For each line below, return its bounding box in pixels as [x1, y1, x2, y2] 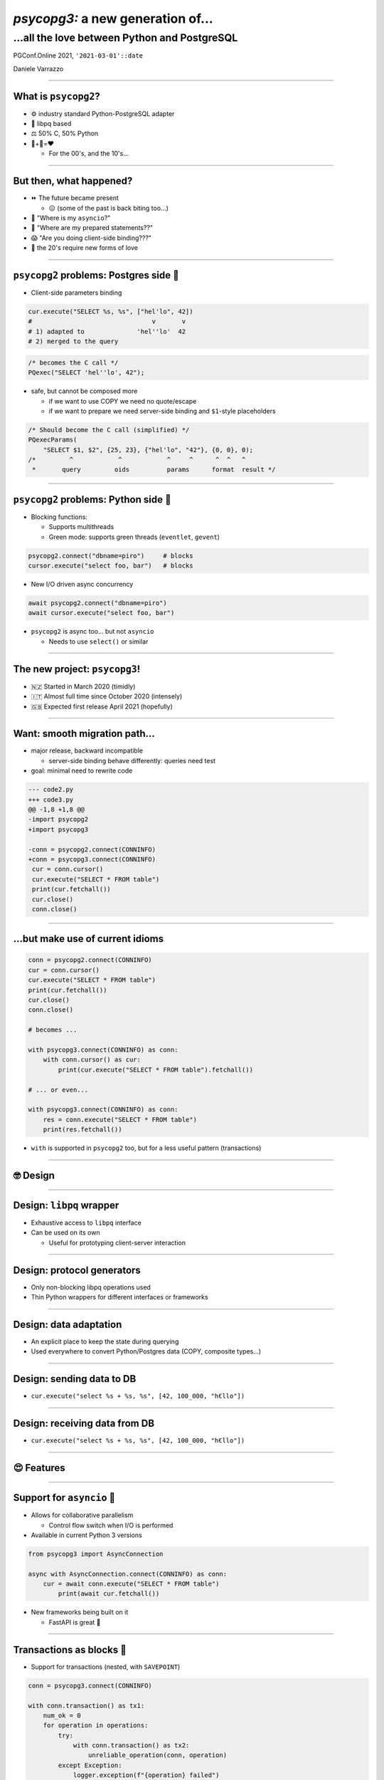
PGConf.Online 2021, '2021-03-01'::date [13, 51, 144, 60]
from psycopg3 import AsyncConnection [28, 1549, 164, 1558]
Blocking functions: [31, 513, 88, 521]
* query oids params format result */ [32, 466, 276, 473]
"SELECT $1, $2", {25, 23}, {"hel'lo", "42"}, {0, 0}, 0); [43, 446, 254, 454]
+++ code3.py [28, 795, 74, 804]
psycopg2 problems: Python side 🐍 [13, 493, 171, 506]
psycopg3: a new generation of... [13, 11, 213, 26]
